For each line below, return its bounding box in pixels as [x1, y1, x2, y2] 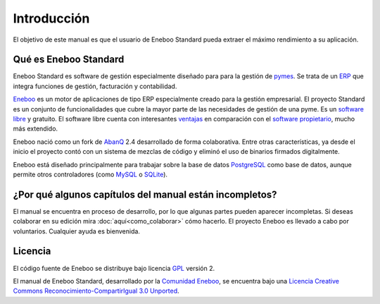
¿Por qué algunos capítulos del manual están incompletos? [13, 188, 277, 200]
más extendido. [13, 124, 58, 133]
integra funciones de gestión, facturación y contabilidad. [13, 82, 177, 90]
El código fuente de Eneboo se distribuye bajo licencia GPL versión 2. [13, 264, 215, 272]
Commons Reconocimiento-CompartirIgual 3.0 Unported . [13, 286, 179, 296]
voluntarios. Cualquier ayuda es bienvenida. [13, 226, 141, 236]
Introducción [13, 11, 90, 26]
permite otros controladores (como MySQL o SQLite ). [13, 170, 168, 178]
